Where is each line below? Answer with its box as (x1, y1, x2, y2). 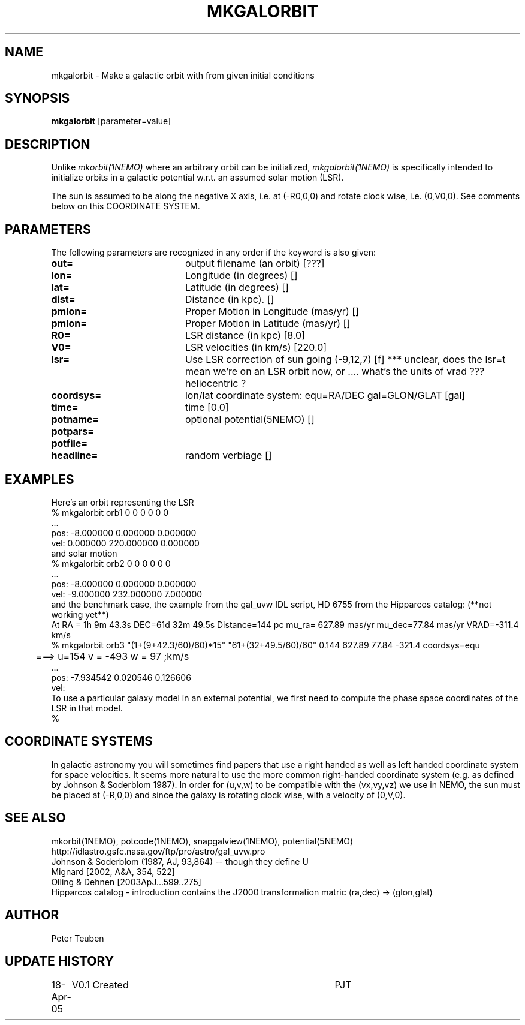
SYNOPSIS (5, 91, 70, 106)
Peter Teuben (51, 933, 104, 943)
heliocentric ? (185, 377, 246, 390)
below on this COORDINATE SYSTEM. (51, 201, 200, 212)
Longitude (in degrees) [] (185, 269, 298, 282)
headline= (51, 449, 98, 462)
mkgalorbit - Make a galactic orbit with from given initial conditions (51, 70, 315, 80)
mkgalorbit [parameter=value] (51, 116, 171, 127)
